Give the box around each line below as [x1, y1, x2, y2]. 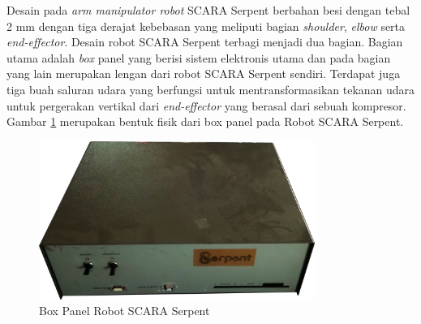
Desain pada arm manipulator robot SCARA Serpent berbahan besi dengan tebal [6, 2, 410, 18]
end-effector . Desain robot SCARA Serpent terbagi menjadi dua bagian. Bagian [6, 33, 403, 50]
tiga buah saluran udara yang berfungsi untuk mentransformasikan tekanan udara [6, 80, 415, 97]
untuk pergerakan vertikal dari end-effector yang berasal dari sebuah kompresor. [6, 97, 406, 114]
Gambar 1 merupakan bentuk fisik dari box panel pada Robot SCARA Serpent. [6, 113, 404, 130]
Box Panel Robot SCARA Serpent [39, 302, 210, 319]
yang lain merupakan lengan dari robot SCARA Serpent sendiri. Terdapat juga [6, 65, 401, 82]
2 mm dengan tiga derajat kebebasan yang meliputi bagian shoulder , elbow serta [6, 17, 406, 34]
